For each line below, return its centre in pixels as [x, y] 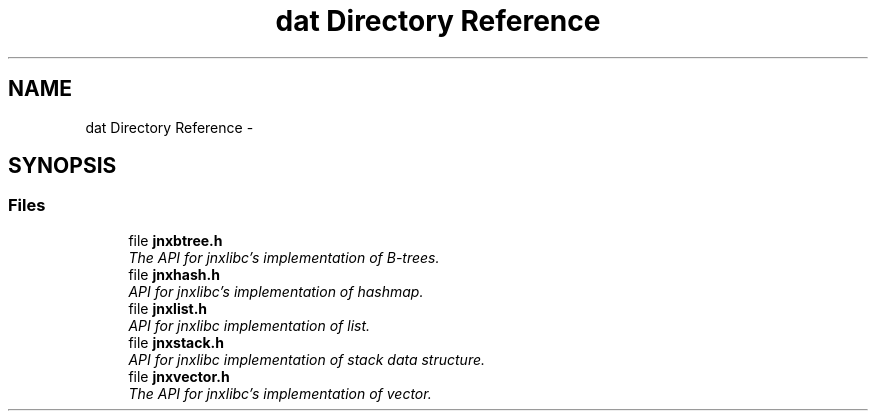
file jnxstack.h [176, 342]
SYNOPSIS [62, 166]
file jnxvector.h [179, 376]
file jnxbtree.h [175, 240]
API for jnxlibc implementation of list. [249, 325]
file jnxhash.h [174, 274]
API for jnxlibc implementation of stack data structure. [307, 359]
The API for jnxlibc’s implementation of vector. [280, 393]
